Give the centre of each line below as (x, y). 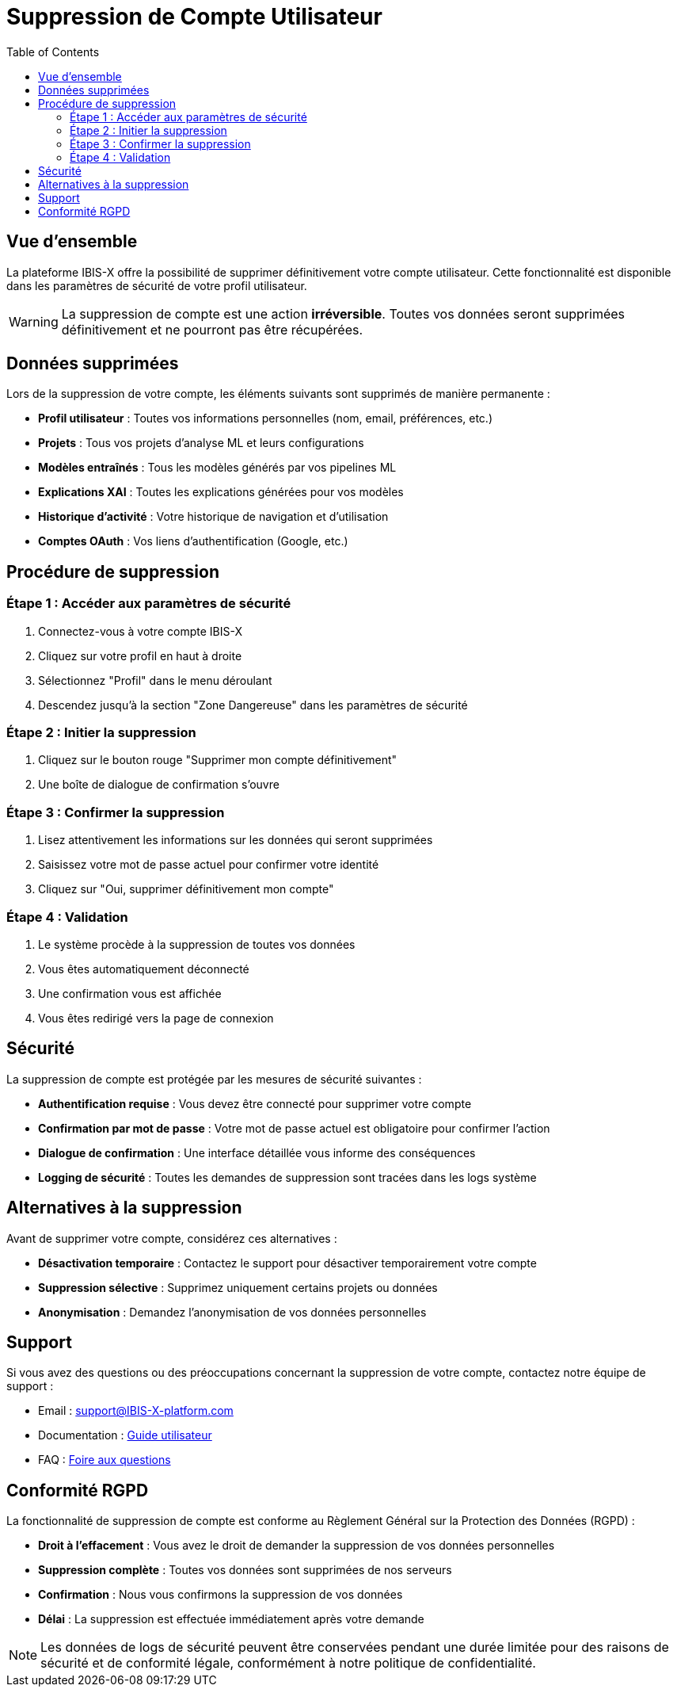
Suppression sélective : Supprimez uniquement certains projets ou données (238, 1287)
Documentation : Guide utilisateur (125, 1435)
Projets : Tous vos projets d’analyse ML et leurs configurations (201, 443)
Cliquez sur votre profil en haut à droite (140, 655)
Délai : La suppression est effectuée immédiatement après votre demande (231, 1619)
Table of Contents (53, 52)
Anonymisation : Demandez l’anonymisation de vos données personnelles (232, 1312)
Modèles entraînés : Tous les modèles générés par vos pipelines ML (217, 468)
